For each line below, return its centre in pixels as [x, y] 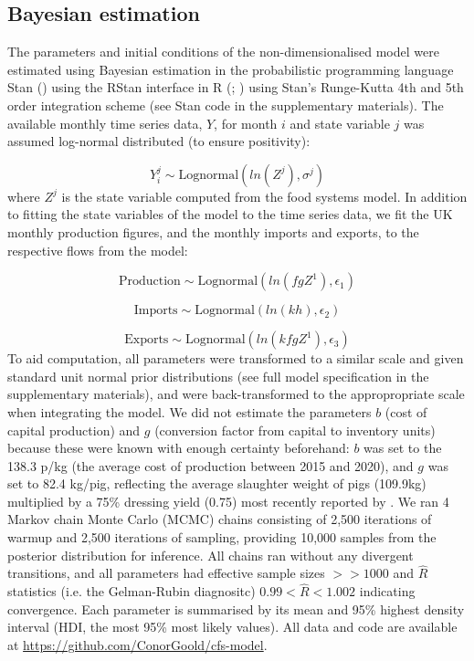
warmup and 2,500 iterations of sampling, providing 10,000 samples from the [222, 537]
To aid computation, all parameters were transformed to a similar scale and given [236, 358]
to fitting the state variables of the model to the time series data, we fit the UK [230, 214]
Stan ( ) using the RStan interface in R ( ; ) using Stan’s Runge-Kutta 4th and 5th [236, 87]
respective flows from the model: [98, 250]
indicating [387, 591]
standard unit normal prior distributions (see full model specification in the [218, 376]
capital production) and [74, 430]
